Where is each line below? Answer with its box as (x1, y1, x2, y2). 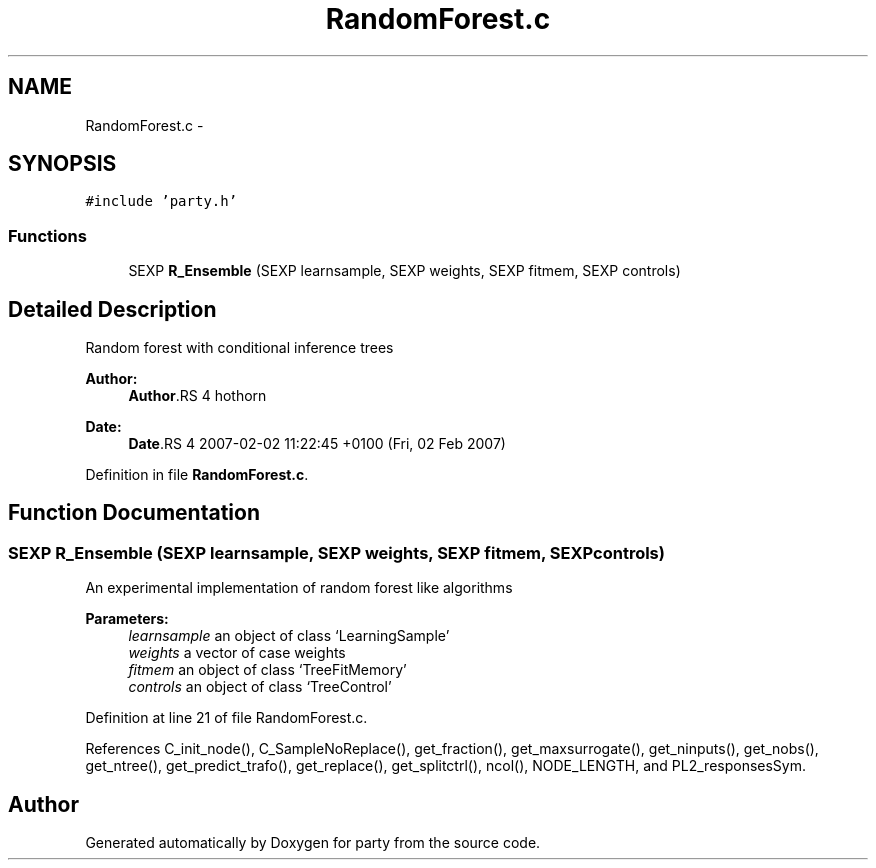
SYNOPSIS (8, 151, 117, 177)
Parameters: (85, 610, 169, 628)
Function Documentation (8, 500, 260, 526)
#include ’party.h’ (85, 193, 238, 210)
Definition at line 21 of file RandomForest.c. (85, 709, 368, 727)
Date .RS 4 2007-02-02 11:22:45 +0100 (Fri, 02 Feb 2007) (128, 435, 506, 453)
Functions (8, 225, 87, 246)
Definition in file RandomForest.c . (85, 466, 309, 484)
